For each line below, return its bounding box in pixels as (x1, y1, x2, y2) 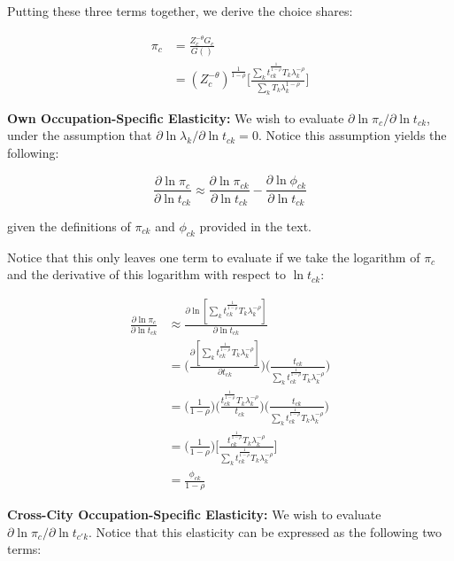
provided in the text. (199, 216, 312, 235)
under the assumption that (7, 126, 152, 144)
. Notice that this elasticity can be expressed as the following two (88, 522, 442, 541)
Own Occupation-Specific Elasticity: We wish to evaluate (7, 108, 344, 127)
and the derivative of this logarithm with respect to (7, 265, 286, 284)
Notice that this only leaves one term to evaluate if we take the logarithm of (7, 247, 420, 266)
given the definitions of (7, 216, 131, 235)
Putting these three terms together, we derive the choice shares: (7, 2, 353, 19)
